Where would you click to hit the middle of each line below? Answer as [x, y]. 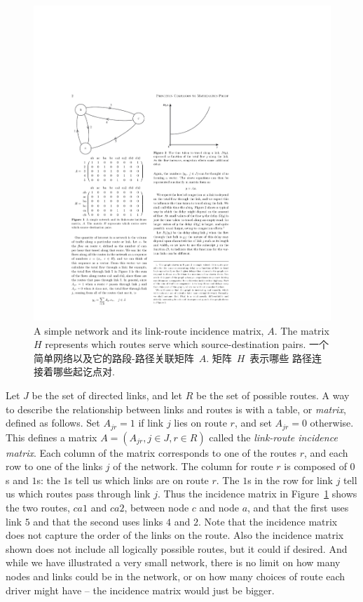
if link [151, 423]
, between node [157, 507]
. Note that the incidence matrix [268, 521]
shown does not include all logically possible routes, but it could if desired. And [177, 548]
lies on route [200, 423]
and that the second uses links [98, 521]
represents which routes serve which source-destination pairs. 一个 [187, 344]
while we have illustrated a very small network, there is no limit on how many [173, 562]
